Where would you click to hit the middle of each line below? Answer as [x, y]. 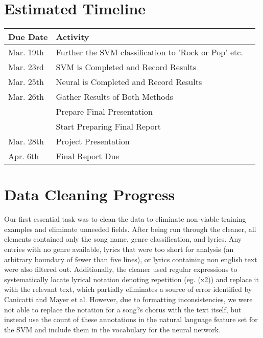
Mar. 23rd [26, 67]
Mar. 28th [26, 141]
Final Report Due [88, 156]
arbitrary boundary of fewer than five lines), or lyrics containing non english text [131, 259]
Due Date [28, 37]
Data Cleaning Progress [90, 194]
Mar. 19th [26, 52]
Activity [73, 37]
